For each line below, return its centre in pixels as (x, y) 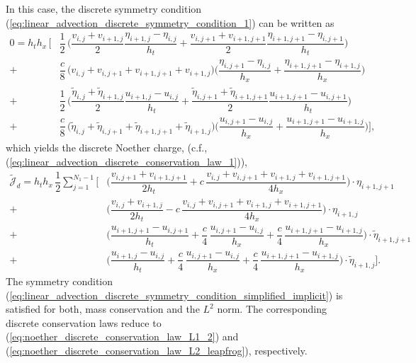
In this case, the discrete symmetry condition (104, 8)
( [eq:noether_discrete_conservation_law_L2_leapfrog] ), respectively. (157, 350)
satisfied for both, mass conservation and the (103, 309)
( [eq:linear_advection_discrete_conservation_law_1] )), (127, 161)
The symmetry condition (60, 281)
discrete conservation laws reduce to (84, 322)
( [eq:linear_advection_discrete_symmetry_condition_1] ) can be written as (170, 22)
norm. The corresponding (272, 309)
